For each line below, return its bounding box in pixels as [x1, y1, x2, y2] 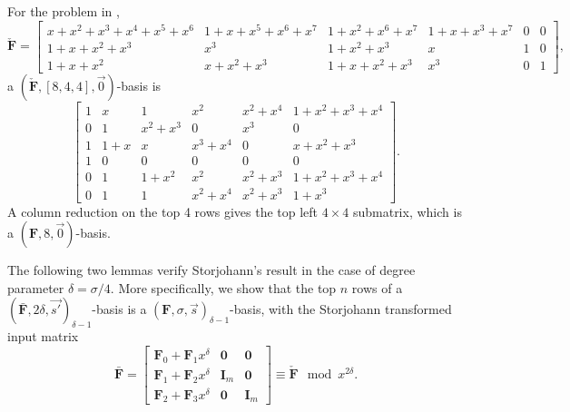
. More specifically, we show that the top [110, 278, 337, 297]
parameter [7, 278, 64, 297]
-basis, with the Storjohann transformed [230, 299, 452, 319]
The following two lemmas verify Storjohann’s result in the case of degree [7, 260, 416, 280]
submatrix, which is [352, 201, 462, 221]
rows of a [351, 278, 403, 297]
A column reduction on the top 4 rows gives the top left [7, 201, 319, 221]
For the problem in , [7, 2, 120, 20]
